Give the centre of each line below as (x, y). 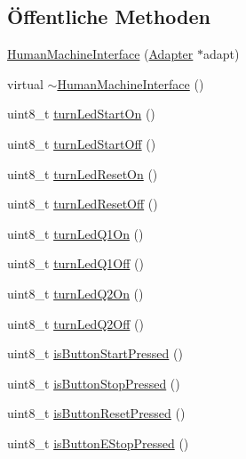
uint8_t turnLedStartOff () (82, 143)
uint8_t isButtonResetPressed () (96, 413)
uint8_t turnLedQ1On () (75, 233)
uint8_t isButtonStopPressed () (94, 383)
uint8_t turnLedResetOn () (83, 173)
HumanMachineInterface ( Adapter (100, 54)
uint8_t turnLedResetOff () (83, 204)
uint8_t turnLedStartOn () (81, 114)
